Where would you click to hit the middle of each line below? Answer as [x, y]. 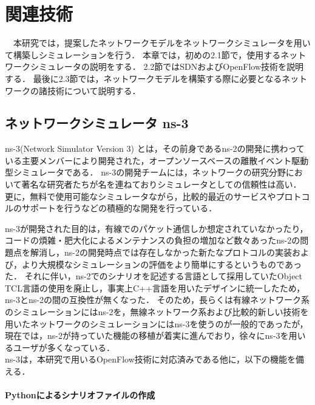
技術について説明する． [94, 90]
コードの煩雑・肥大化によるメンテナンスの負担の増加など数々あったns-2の [153, 240]
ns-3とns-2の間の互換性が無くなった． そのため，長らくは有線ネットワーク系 [157, 300]
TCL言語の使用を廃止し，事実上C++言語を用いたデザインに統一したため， [155, 288]
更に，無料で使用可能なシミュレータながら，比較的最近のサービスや [141, 196]
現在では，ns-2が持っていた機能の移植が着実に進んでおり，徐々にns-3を [147, 335]
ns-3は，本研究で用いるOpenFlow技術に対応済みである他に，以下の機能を [150, 359]
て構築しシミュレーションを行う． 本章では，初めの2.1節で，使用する [143, 54]
